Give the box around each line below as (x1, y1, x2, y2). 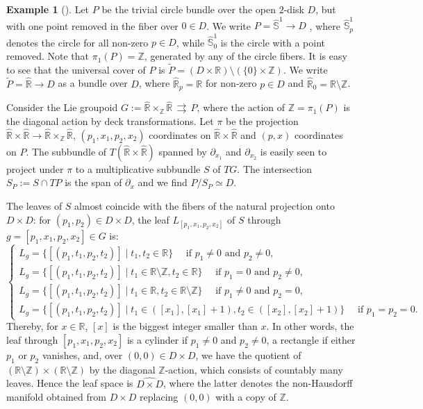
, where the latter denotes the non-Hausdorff (163, 376, 353, 390)
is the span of (65, 175, 122, 190)
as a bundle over (58, 76, 128, 90)
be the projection (226, 113, 299, 128)
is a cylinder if (126, 332, 188, 347)
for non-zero (205, 76, 257, 90)
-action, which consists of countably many (165, 362, 343, 376)
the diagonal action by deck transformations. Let (6, 113, 214, 128)
